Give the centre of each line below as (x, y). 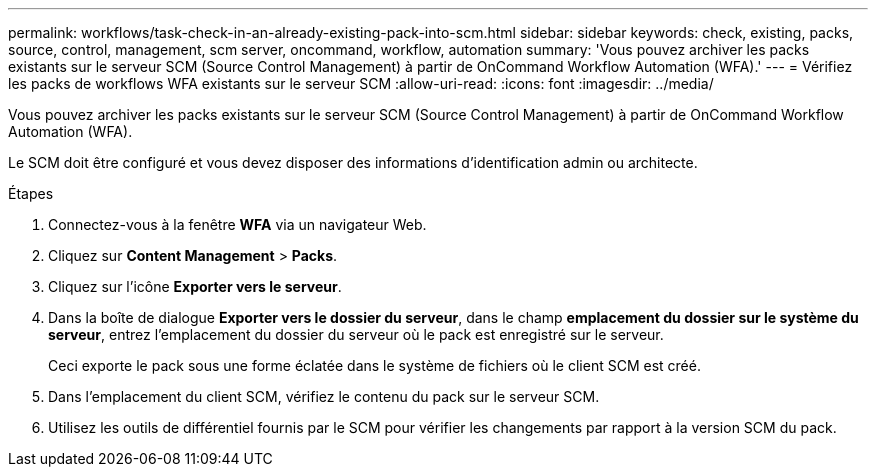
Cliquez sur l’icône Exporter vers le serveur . (195, 286)
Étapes (31, 193)
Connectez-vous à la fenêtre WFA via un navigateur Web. (237, 224)
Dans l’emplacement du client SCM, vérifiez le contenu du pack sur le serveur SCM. (324, 396)
